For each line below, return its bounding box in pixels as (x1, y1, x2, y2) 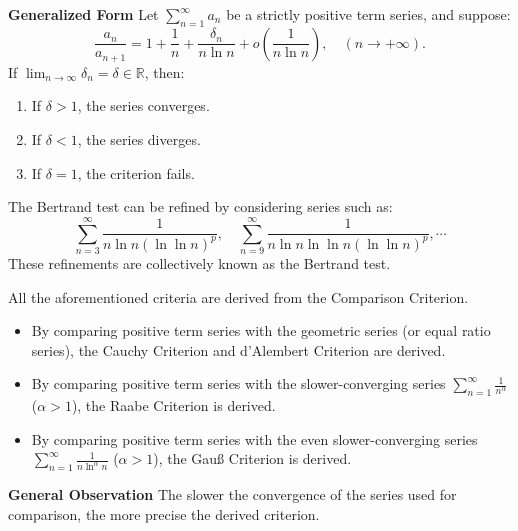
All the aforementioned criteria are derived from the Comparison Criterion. (8, 286, 469, 307)
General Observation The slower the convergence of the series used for (8, 484, 457, 505)
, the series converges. (77, 95, 210, 116)
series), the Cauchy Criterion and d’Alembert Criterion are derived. (31, 339, 446, 360)
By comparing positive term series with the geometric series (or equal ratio (31, 320, 491, 341)
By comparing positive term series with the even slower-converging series (31, 428, 478, 449)
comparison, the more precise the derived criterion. (8, 503, 320, 524)
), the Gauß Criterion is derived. (153, 448, 352, 469)
